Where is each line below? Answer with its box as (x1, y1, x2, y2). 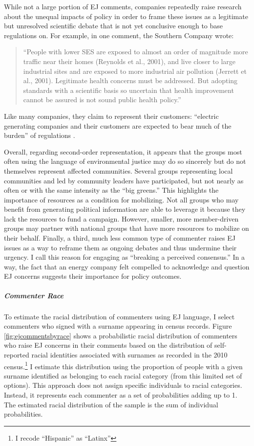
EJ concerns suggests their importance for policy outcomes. (4, 271, 182, 281)
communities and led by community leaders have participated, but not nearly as (4, 175, 244, 185)
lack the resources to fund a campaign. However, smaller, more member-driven (4, 213, 239, 223)
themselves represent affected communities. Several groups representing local (4, 165, 233, 176)
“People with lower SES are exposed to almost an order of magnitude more (23, 46, 248, 57)
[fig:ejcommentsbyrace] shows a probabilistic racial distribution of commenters (4, 330, 237, 340)
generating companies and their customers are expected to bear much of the (4, 120, 232, 131)
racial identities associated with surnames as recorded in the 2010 (31, 349, 228, 359)
